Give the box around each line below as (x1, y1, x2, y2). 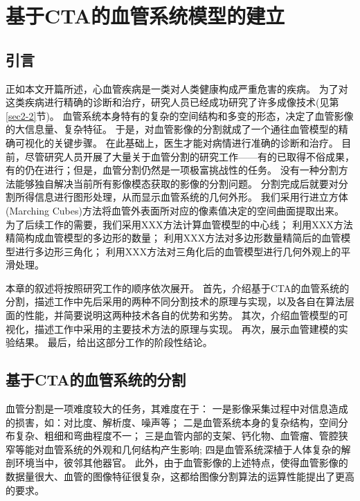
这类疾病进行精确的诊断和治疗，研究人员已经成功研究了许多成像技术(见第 (6, 95, 339, 109)
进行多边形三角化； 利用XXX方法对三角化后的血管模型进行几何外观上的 (15, 244, 341, 258)
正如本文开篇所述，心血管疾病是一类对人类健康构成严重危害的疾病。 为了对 (6, 81, 348, 95)
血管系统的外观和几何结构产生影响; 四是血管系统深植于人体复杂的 (44, 441, 341, 456)
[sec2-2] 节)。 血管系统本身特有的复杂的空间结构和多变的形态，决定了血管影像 (6, 108, 354, 122)
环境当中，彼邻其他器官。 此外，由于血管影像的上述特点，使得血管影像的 (15, 455, 348, 470)
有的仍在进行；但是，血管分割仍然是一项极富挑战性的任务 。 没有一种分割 (6, 163, 339, 177)
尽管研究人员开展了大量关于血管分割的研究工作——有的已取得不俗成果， (24, 149, 354, 163)
